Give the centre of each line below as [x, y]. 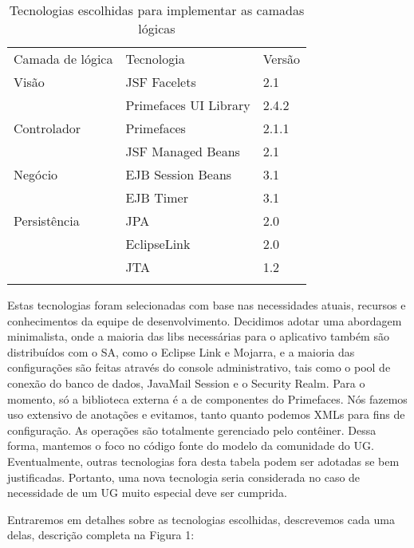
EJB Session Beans [179, 174]
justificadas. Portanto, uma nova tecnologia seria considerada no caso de [184, 477]
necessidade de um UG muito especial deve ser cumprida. [147, 493]
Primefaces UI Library [188, 105]
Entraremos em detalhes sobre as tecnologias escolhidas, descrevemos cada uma [201, 519]
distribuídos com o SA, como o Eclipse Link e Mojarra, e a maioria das [181, 351]
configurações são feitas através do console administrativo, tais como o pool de [199, 367]
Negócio [36, 174]
